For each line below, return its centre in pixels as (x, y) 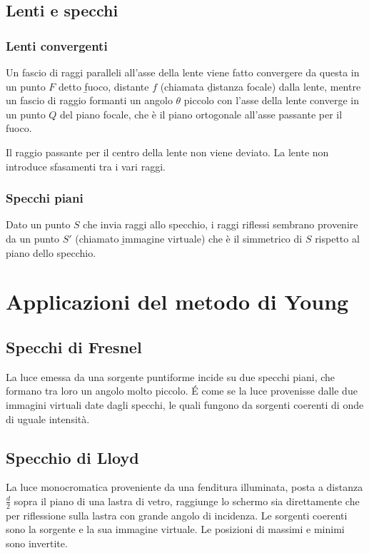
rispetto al (337, 238)
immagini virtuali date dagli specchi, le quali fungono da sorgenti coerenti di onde (185, 404)
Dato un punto (38, 224)
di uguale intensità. (48, 418)
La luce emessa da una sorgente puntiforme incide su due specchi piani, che (171, 376)
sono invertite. (37, 543)
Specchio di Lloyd (72, 457)
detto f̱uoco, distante (103, 86)
